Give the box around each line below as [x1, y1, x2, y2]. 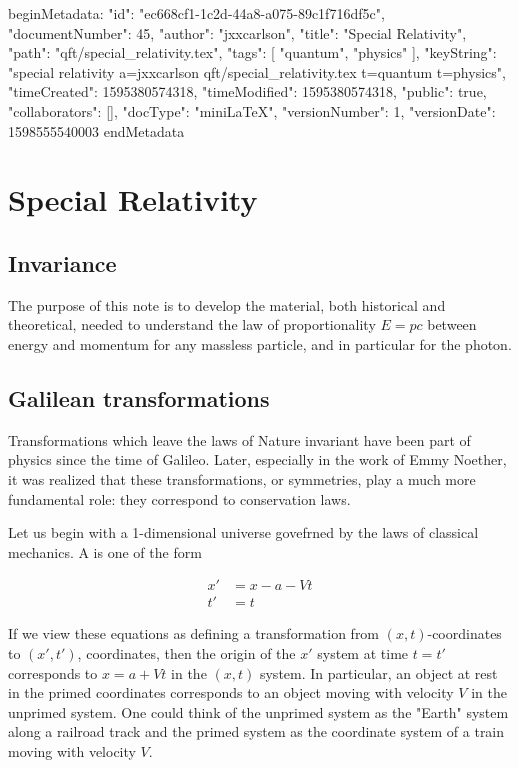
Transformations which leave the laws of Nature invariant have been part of [8, 429, 471, 450]
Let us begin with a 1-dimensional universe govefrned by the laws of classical [8, 522, 479, 543]
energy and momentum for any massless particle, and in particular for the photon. [8, 333, 512, 354]
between [427, 314, 477, 335]
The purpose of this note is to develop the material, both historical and [8, 294, 446, 315]
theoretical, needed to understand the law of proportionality [8, 314, 376, 335]
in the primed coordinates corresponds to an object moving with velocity [8, 682, 454, 703]
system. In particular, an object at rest [259, 662, 498, 683]
